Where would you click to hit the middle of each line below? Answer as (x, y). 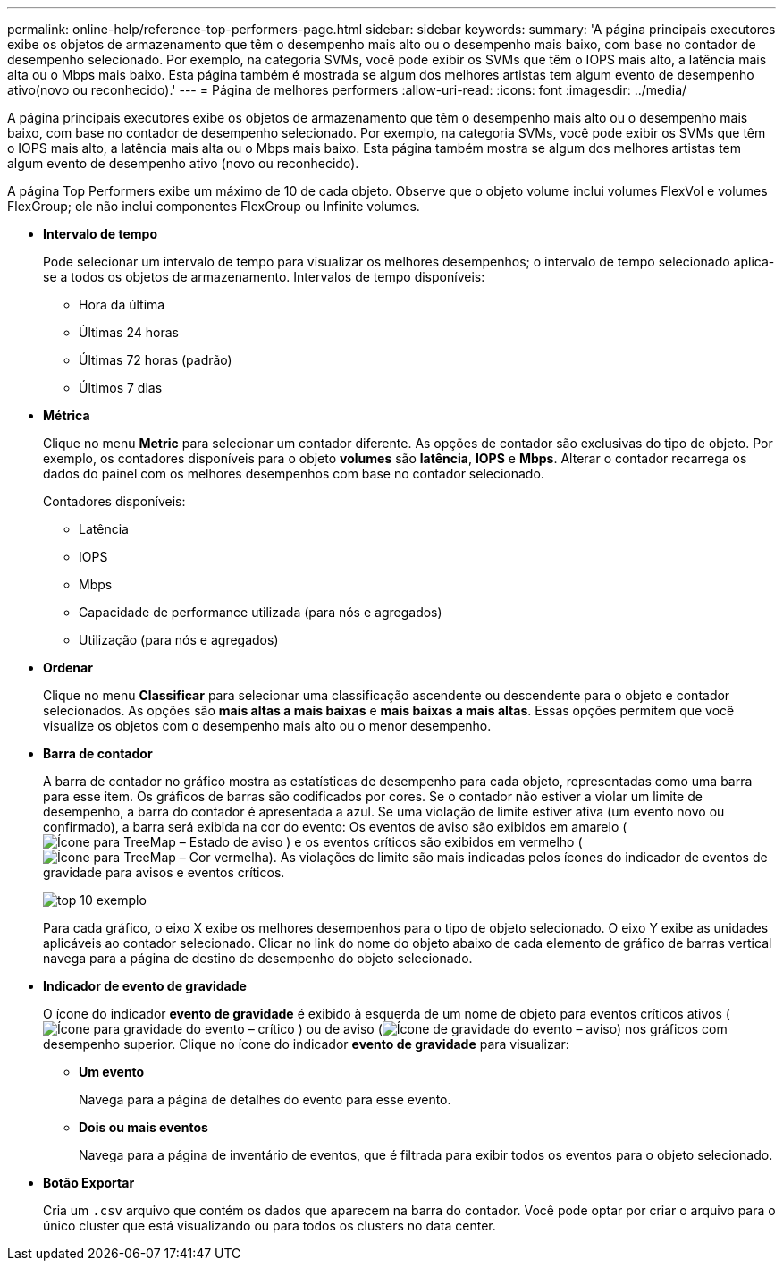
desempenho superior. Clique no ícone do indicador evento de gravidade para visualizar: (306, 1044)
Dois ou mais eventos (143, 1127)
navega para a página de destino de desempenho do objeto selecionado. (258, 958)
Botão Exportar (89, 1183)
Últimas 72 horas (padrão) (156, 360)
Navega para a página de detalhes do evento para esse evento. (265, 1099)
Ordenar (68, 668)
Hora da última (122, 304)
